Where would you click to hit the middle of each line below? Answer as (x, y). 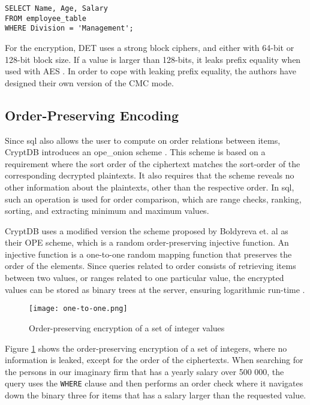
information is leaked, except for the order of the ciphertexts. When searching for (154, 360)
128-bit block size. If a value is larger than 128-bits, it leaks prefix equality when (153, 59)
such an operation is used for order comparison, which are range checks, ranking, (153, 199)
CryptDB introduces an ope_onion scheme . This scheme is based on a (135, 152)
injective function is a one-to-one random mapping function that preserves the (148, 254)
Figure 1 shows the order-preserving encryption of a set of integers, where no (146, 348)
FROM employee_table (46, 18)
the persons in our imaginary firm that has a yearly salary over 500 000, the (145, 371)
